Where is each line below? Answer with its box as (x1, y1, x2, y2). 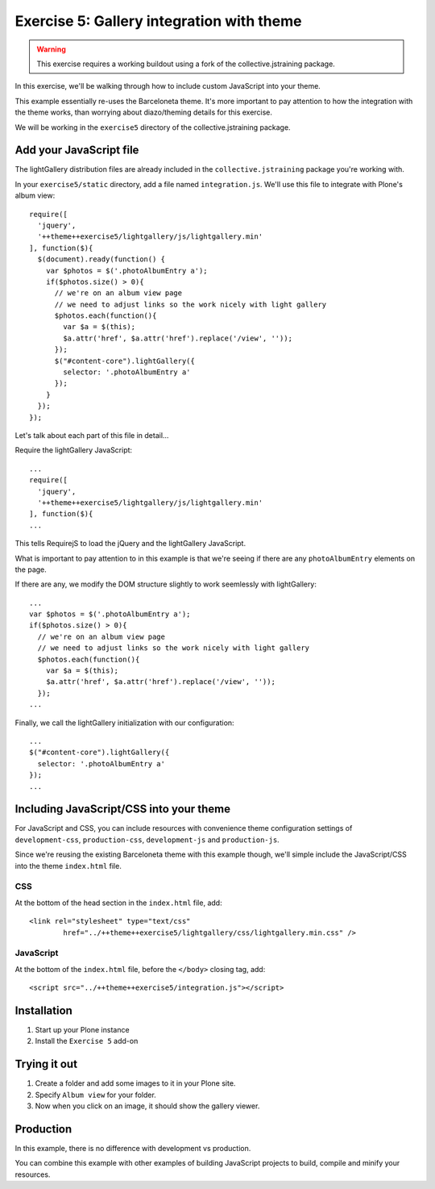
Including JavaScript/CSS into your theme (14, 803, 231, 816)
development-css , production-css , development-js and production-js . (14, 835, 280, 845)
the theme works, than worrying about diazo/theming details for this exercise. (14, 107, 273, 117)
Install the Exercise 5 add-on (35, 1037, 139, 1046)
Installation (14, 1003, 72, 1017)
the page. (14, 565, 48, 574)
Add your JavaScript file (14, 144, 139, 157)
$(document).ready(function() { (37, 255, 165, 264)
